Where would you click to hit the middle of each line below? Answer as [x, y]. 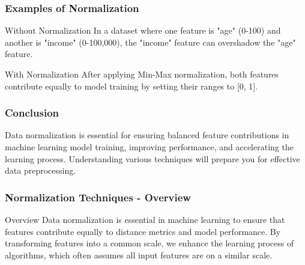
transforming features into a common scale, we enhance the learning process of [149, 243]
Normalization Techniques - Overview [98, 197]
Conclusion [32, 113]
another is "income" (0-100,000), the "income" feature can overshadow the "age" [150, 42]
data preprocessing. [41, 170]
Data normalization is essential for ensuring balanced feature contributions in [147, 135]
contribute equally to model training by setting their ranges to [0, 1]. [131, 86]
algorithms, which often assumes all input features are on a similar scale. [139, 254]
